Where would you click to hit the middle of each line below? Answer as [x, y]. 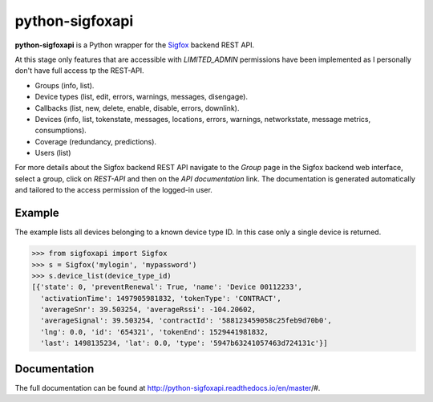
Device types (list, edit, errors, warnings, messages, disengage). [142, 97]
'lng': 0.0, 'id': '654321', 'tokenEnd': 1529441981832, [154, 332]
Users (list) [53, 153]
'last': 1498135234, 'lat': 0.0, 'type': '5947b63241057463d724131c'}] [184, 343]
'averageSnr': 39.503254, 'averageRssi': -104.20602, [148, 310]
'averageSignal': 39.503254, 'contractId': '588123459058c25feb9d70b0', [186, 321]
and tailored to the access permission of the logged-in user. [113, 190]
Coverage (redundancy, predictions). [95, 141]
